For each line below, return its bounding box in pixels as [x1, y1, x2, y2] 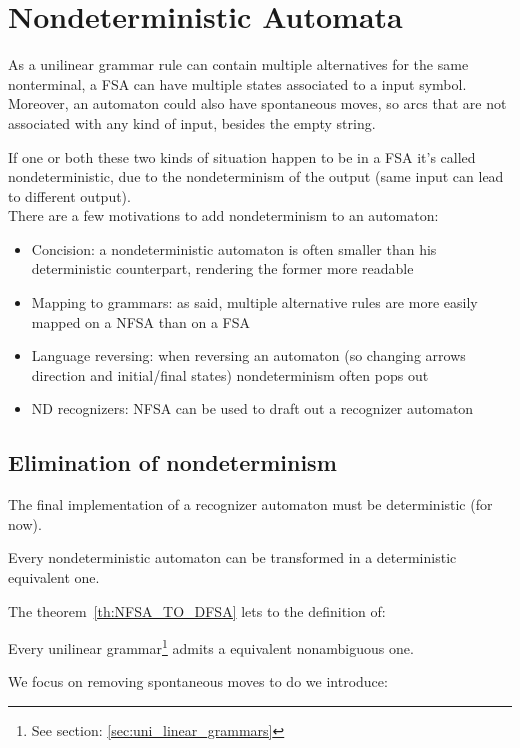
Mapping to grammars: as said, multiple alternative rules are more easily [31, 292, 478, 313]
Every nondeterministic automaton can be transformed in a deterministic [8, 547, 457, 568]
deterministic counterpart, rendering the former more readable [31, 258, 414, 279]
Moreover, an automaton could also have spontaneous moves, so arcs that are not [8, 93, 507, 114]
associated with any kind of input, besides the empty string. [8, 112, 376, 133]
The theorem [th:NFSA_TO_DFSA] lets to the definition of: [8, 600, 386, 621]
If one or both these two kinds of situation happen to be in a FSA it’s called [8, 146, 476, 167]
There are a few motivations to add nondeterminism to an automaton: [8, 205, 439, 226]
